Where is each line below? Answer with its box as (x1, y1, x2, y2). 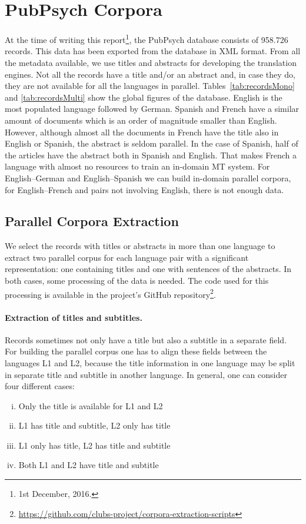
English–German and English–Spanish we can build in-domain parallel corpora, (5, 171, 291, 184)
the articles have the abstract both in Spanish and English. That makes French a (5, 148, 297, 161)
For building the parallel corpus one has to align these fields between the (5, 345, 267, 357)
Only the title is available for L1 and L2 (18, 399, 163, 412)
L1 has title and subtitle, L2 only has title (18, 419, 171, 432)
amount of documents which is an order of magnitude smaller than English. (5, 114, 277, 126)
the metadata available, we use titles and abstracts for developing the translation (5, 56, 297, 68)
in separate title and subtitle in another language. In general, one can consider (5, 368, 287, 380)
